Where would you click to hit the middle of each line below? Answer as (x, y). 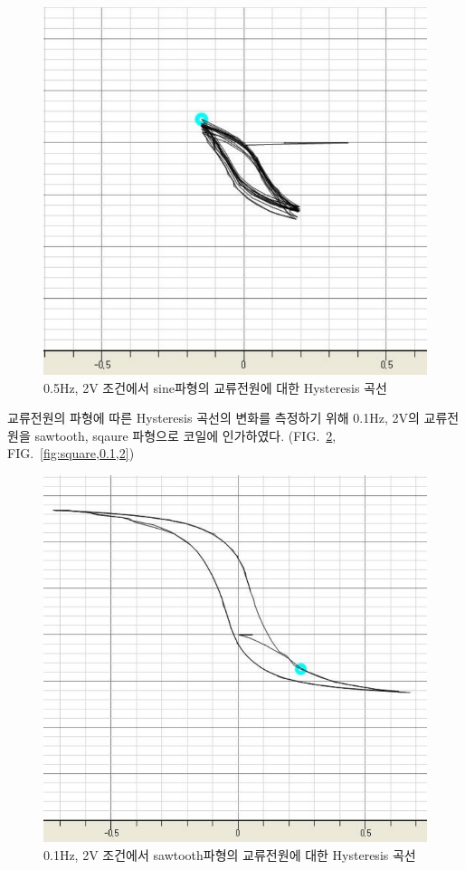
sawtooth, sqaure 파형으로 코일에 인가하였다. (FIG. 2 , (185, 435)
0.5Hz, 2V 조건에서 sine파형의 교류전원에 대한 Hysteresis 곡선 (215, 387)
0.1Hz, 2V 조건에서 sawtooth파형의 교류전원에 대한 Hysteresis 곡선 (230, 854)
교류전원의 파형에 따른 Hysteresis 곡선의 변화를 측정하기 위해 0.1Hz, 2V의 (214, 418)
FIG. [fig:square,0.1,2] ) (71, 453)
